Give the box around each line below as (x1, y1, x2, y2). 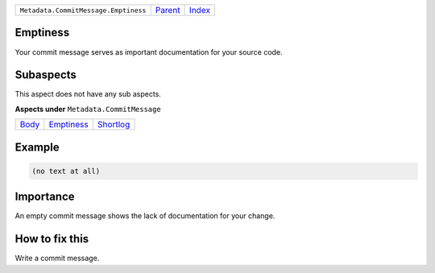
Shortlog (97, 119, 130, 130)
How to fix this (14, 232, 89, 246)
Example (14, 140, 60, 154)
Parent (155, 5, 180, 15)
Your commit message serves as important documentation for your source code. (14, 47, 283, 56)
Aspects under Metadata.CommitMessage (14, 104, 161, 114)
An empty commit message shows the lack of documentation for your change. (14, 211, 275, 221)
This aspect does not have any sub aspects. (14, 89, 161, 99)
